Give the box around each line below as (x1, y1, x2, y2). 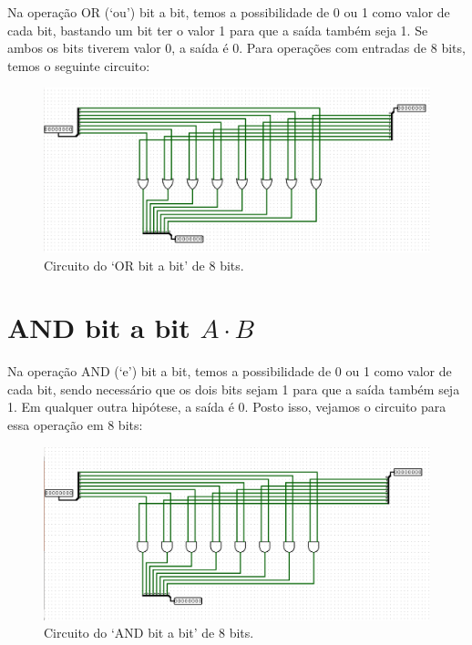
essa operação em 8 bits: (7, 415, 143, 434)
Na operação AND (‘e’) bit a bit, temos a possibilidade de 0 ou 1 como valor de (7, 362, 452, 381)
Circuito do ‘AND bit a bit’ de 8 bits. (44, 623, 254, 642)
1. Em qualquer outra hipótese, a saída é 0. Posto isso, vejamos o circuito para (7, 397, 446, 416)
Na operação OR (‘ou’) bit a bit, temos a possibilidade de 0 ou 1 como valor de (7, 3, 450, 21)
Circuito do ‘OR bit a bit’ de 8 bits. (44, 255, 244, 274)
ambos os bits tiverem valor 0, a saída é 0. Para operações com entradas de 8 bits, (7, 38, 466, 57)
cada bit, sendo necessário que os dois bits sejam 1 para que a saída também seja (7, 379, 460, 398)
